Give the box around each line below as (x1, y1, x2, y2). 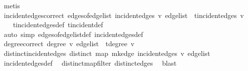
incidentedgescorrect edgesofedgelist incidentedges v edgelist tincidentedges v (3, 10, 244, 20)
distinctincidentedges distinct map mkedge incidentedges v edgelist (3, 48, 210, 58)
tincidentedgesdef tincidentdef (13, 19, 103, 30)
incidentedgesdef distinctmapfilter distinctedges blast (3, 57, 177, 68)
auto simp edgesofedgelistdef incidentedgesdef (3, 29, 143, 39)
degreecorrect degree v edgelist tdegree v (3, 38, 135, 49)
